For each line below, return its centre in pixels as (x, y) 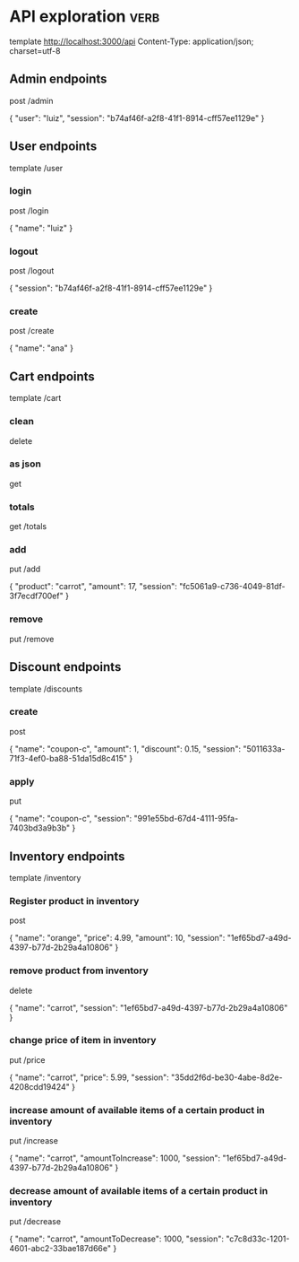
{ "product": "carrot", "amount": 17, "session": (93, 587)
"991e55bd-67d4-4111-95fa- (186, 819)
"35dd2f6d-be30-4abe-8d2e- (227, 1077)
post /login (29, 210)
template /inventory (45, 877)
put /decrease (35, 1222)
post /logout (32, 271)
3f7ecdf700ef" (37, 596)
